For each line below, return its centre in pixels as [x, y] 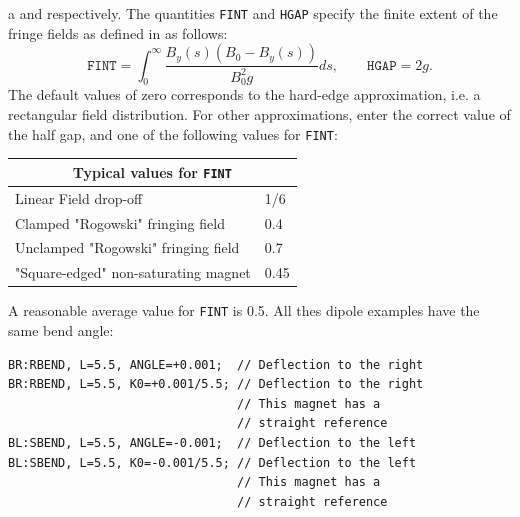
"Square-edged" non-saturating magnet [133, 272]
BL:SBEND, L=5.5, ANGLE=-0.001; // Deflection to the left [212, 442]
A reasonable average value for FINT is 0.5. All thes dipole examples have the [244, 310]
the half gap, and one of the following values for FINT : [173, 133]
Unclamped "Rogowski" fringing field [127, 247]
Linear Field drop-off [79, 197]
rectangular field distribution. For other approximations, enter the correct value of [259, 114]
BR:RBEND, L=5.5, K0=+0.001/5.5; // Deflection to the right [216, 384]
